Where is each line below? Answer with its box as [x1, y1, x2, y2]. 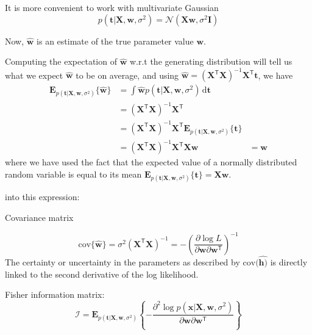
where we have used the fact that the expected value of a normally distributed [5, 156, 297, 168]
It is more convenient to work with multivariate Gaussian [5, 1, 219, 13]
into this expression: [5, 190, 80, 203]
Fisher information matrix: [5, 288, 105, 301]
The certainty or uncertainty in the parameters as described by [5, 255, 240, 268]
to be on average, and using [76, 68, 179, 81]
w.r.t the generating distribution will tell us [129, 55, 292, 68]
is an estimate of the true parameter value [37, 34, 194, 47]
